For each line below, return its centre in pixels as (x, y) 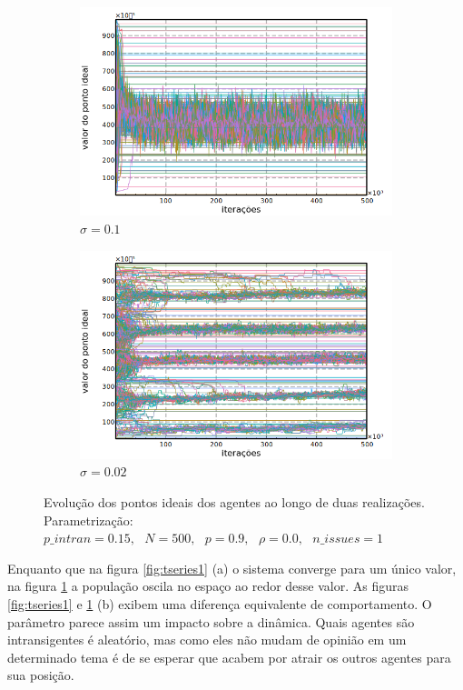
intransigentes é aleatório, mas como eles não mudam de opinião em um (207, 640)
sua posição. (41, 675)
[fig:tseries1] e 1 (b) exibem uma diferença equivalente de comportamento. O (220, 604)
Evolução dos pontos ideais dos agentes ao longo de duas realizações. (234, 502)
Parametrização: (89, 520)
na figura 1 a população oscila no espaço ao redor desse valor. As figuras (208, 586)
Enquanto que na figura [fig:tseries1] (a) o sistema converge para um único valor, (232, 568)
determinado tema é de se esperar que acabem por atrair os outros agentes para (229, 657)
